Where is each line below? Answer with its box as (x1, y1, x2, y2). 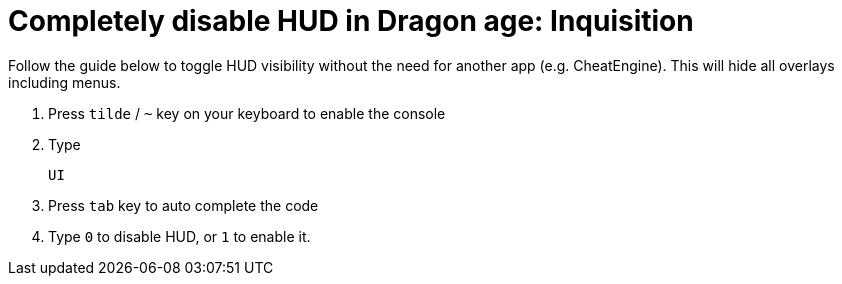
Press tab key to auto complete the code (48, 196, 319, 214)
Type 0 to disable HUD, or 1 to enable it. (48, 227, 311, 245)
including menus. (8, 73, 121, 91)
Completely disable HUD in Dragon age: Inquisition (8, 4, 694, 38)
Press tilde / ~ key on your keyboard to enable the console (48, 104, 446, 122)
